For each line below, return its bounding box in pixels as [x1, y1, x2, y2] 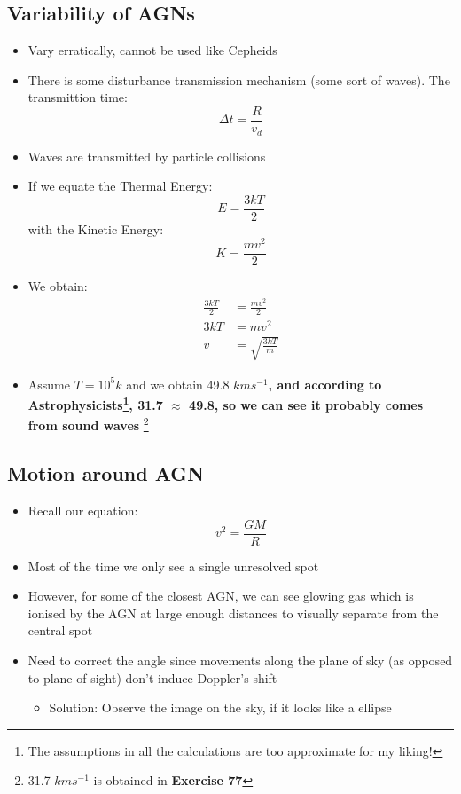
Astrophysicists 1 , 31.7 [27, 393, 163, 413]
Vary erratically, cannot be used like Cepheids [27, 41, 277, 59]
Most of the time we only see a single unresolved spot [27, 556, 319, 575]
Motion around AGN [7, 460, 205, 487]
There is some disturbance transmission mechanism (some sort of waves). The [27, 70, 450, 89]
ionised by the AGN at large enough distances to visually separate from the [27, 603, 439, 622]
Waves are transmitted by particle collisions [27, 146, 266, 165]
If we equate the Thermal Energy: [27, 177, 213, 195]
